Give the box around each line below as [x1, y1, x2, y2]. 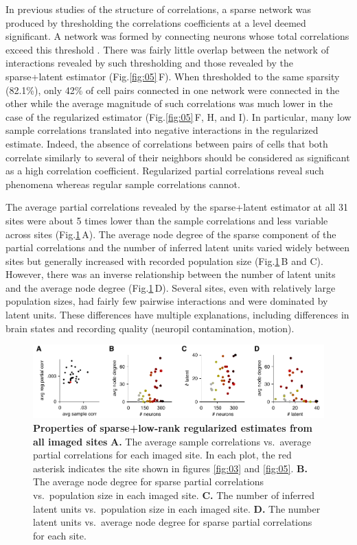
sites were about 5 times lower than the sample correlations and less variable [5, 213, 328, 227]
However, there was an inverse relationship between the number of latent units [5, 267, 336, 281]
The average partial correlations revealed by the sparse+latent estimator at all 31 [5, 200, 349, 214]
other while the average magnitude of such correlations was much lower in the [5, 96, 333, 111]
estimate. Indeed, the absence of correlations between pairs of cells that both [5, 136, 328, 150]
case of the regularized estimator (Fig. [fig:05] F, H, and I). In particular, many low [5, 109, 352, 124]
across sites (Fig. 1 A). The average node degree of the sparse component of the [5, 227, 336, 241]
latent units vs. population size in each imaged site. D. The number [33, 501, 321, 515]
